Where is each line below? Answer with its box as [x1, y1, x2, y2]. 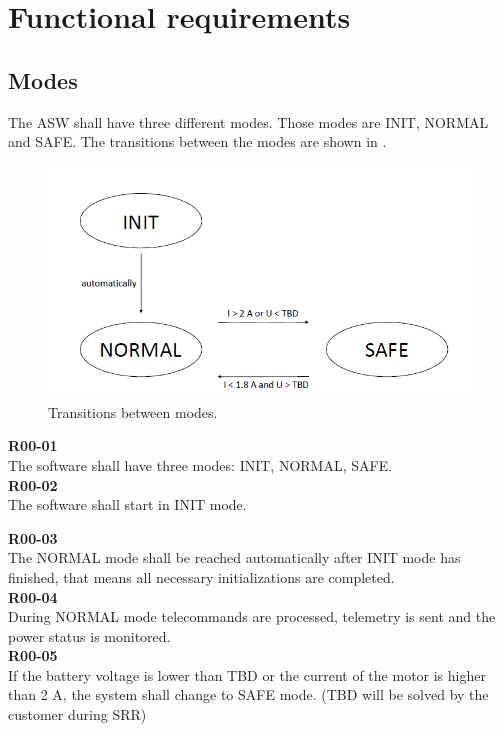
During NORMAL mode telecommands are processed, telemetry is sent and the [8, 606, 496, 627]
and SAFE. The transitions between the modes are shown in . [8, 131, 387, 152]
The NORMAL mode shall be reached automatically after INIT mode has [8, 547, 461, 568]
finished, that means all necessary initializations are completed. [8, 566, 395, 587]
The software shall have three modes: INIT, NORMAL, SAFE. [8, 454, 393, 475]
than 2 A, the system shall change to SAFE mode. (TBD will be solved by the [8, 684, 489, 705]
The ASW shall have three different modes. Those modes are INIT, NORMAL [8, 111, 489, 132]
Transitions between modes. [48, 401, 218, 422]
